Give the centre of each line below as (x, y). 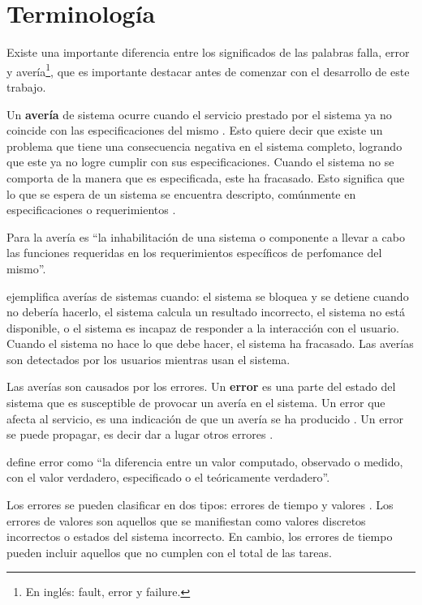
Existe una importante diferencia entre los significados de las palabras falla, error (208, 52)
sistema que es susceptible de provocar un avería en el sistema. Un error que (196, 403)
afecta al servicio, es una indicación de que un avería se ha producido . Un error (205, 418)
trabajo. (26, 86)
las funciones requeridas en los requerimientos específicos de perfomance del (194, 253)
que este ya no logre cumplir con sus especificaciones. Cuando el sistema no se (200, 162)
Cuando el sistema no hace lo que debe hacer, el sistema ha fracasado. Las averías (210, 343)
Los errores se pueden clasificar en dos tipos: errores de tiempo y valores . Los (200, 505)
